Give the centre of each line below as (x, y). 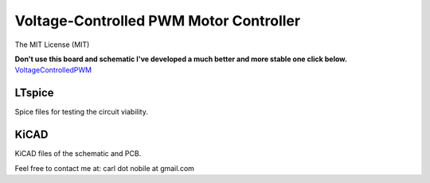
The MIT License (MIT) (52, 45)
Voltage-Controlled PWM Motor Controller (158, 21)
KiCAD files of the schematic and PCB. (78, 154)
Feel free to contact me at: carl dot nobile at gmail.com (105, 168)
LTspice (34, 93)
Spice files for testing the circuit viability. (82, 112)
